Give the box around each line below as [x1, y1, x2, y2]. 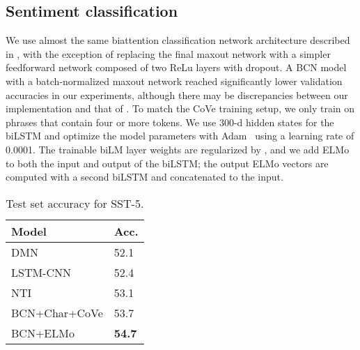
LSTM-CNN [11, 264, 72, 280]
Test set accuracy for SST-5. [6, 195, 144, 211]
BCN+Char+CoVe [11, 304, 103, 321]
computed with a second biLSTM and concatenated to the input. [6, 169, 283, 184]
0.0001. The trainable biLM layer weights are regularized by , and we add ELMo [6, 142, 350, 156]
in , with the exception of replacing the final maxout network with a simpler [6, 46, 331, 61]
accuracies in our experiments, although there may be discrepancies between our [6, 87, 348, 102]
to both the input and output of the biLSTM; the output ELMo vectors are [6, 155, 329, 170]
